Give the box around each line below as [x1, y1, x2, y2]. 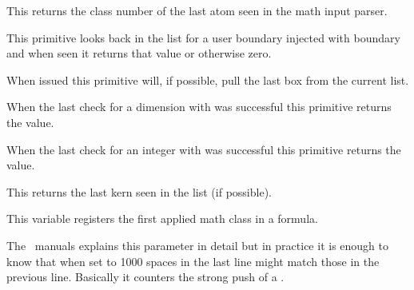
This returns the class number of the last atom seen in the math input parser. [6, 2, 388, 18]
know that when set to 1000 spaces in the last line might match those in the [6, 252, 380, 269]
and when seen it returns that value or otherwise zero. [6, 45, 272, 62]
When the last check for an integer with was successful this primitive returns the [6, 141, 401, 157]
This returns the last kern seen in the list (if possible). [6, 183, 272, 200]
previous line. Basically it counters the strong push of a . [6, 268, 285, 285]
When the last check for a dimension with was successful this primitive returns [6, 98, 392, 115]
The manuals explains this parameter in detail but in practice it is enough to [6, 236, 388, 253]
